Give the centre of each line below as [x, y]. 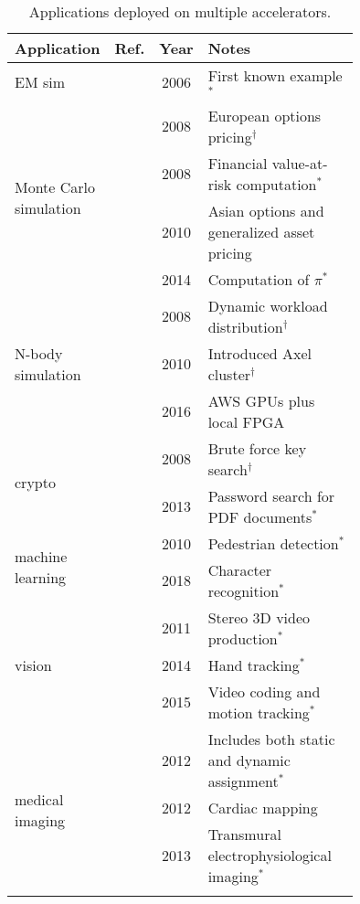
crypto [35, 483]
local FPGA [246, 421]
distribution [245, 326]
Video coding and [264, 691]
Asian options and [266, 210]
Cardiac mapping [263, 807]
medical [39, 800]
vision [33, 665]
